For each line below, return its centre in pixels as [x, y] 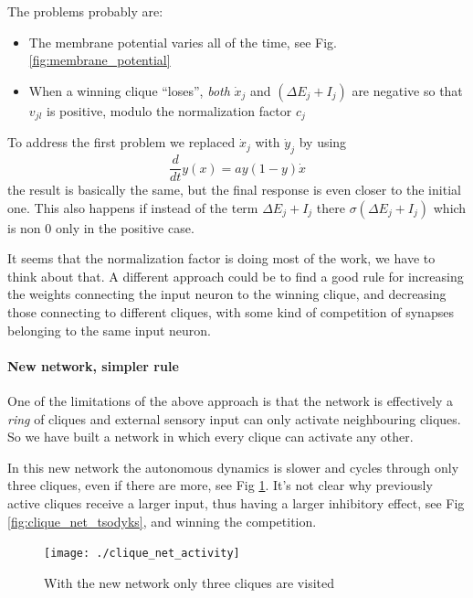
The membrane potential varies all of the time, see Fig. [183, 42]
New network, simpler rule [93, 365]
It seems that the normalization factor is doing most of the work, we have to [221, 258]
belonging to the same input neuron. [109, 330]
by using [323, 142]
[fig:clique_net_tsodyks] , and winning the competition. [162, 521]
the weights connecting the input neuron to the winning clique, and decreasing [227, 294]
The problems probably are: [85, 11]
